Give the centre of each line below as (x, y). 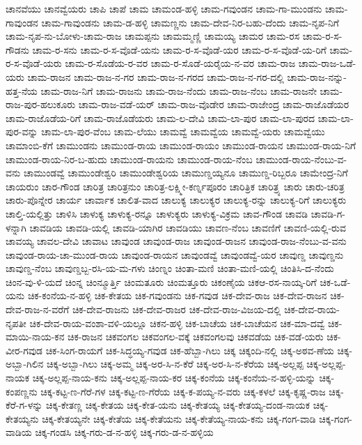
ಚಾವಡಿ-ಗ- (328, 213)
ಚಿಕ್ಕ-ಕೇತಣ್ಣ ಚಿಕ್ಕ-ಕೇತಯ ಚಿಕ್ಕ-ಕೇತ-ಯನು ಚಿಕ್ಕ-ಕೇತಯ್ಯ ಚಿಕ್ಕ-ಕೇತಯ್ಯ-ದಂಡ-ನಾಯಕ (178, 405)
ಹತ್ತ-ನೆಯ (22, 90)
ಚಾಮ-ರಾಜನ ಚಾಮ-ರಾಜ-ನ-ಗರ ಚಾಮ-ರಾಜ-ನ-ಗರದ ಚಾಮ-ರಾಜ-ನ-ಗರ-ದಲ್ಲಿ (156, 76)
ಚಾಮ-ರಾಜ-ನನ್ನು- (317, 76)
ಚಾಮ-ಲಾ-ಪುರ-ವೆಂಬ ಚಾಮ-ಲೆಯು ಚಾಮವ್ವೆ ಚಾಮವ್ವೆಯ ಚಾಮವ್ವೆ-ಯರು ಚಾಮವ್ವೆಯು (183, 131)
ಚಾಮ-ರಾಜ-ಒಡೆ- (327, 63)
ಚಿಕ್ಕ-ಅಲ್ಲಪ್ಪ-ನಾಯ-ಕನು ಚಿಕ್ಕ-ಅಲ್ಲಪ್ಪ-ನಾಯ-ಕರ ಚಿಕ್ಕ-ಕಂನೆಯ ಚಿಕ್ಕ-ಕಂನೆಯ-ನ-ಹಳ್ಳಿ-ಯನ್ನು (174, 378)
